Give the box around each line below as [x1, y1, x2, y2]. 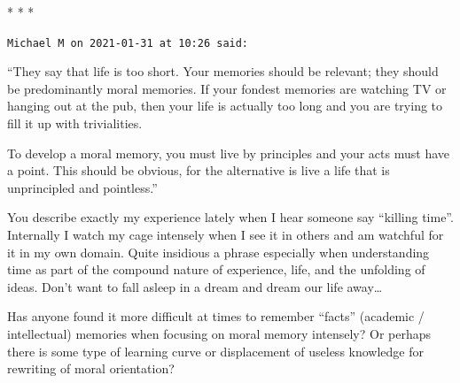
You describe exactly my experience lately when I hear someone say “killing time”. [7, 208, 454, 226]
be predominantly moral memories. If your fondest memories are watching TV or [7, 79, 447, 97]
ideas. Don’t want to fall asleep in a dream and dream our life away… [7, 277, 383, 295]
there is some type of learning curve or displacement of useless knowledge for [7, 341, 424, 360]
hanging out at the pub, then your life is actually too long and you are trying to [7, 96, 443, 115]
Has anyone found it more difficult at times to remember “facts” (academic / [7, 307, 425, 326]
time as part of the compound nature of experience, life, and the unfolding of [7, 260, 425, 279]
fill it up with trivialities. [7, 114, 143, 133]
